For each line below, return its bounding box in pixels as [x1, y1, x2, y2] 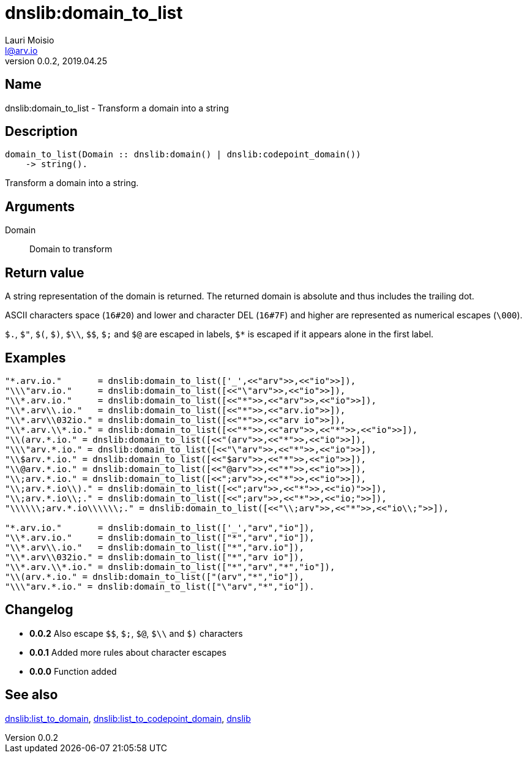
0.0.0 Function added [29, 666, 117, 677]
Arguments [5, 198, 75, 214]
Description [5, 124, 78, 140]
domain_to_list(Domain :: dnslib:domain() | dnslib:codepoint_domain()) [5, 149, 361, 160]
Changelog [5, 602, 73, 618]
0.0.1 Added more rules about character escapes [29, 647, 226, 658]
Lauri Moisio [5, 34, 54, 45]
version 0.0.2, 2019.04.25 [5, 55, 107, 66]
